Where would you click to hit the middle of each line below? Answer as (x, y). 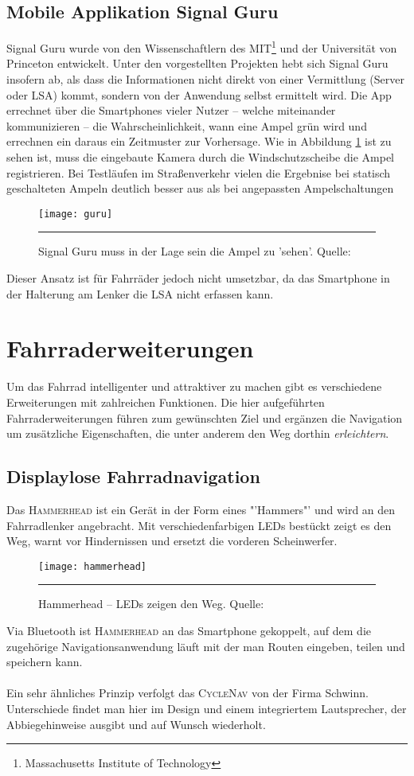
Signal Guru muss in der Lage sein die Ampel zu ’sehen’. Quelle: (195, 251)
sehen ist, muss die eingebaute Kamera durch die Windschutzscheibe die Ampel (201, 157)
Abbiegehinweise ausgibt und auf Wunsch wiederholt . (136, 724)
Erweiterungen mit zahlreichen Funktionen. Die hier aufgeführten (166, 402)
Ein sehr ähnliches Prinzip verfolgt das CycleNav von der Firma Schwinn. (187, 693)
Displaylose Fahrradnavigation (133, 476)
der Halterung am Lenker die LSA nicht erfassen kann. (140, 293)
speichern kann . (45, 662)
